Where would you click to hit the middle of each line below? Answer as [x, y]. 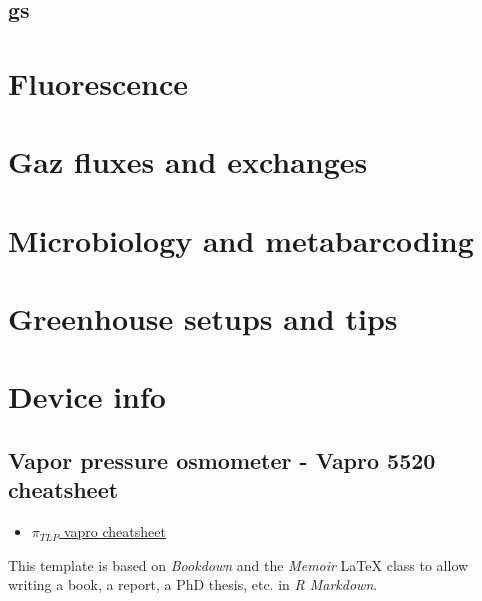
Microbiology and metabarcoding [241, 239]
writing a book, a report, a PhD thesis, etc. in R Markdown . [193, 584]
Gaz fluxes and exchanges [188, 161]
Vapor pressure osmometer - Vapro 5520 [222, 460]
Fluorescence [98, 82]
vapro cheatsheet [114, 531]
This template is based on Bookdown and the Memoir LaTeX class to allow [238, 564]
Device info [87, 396]
